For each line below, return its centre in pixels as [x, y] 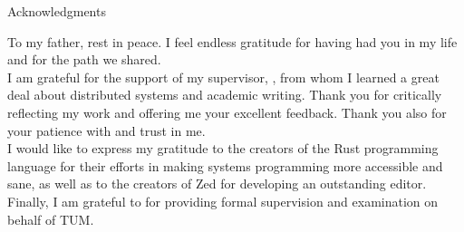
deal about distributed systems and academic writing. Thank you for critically [225, 95]
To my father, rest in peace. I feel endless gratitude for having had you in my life [232, 41]
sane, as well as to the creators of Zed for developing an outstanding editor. [217, 184]
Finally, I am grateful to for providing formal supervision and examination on [223, 201]
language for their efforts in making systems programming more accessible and [225, 165]
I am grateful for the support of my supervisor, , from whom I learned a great [223, 77]
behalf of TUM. [51, 219]
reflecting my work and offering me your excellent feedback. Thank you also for [227, 112]
